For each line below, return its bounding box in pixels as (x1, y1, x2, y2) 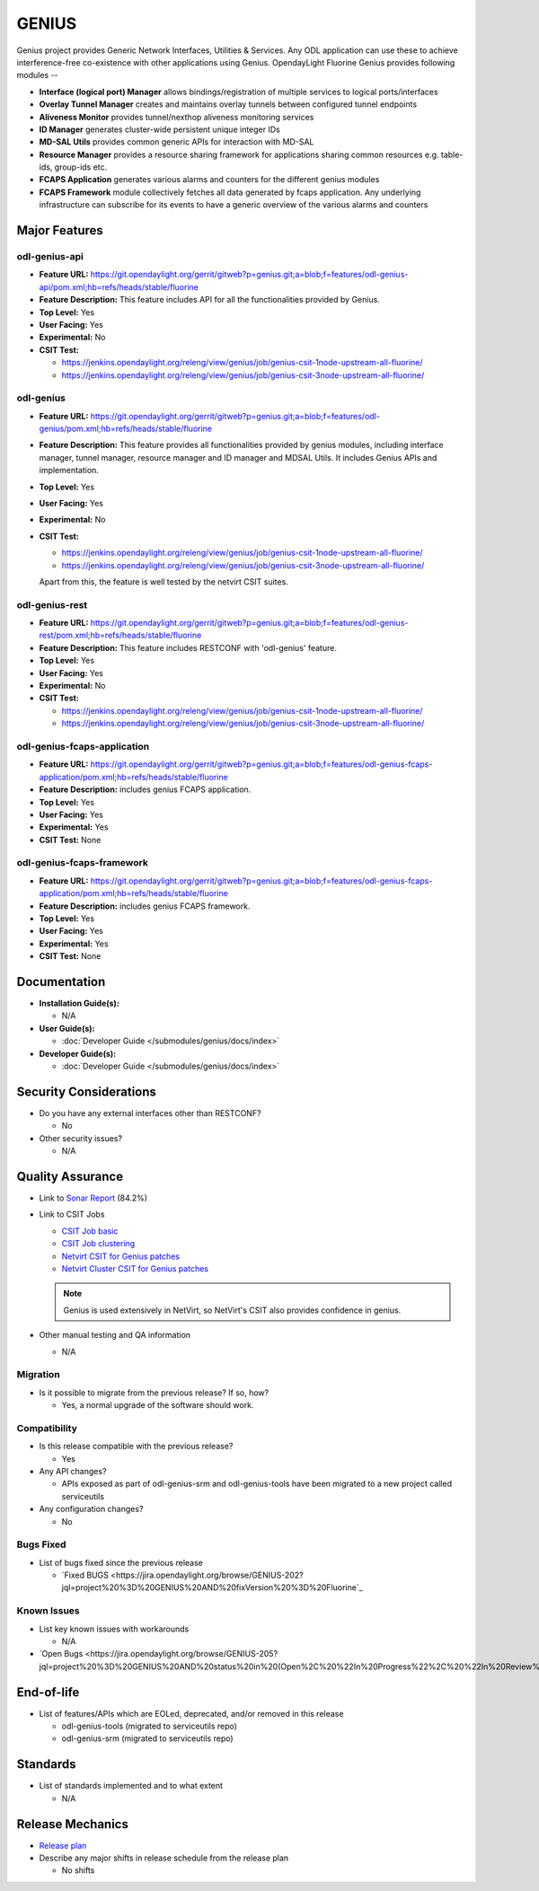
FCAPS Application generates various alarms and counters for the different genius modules (39, 174, 380, 185)
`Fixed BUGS (61, 1570, 110, 1580)
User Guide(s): (39, 1023, 95, 1033)
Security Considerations (16, 1084, 157, 1099)
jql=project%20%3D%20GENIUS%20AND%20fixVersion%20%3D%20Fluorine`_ (61, 1582, 363, 1593)
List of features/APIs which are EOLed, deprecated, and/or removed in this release (39, 1708, 344, 1719)
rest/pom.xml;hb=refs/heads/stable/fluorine (39, 629, 202, 641)
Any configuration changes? (39, 1504, 144, 1515)
